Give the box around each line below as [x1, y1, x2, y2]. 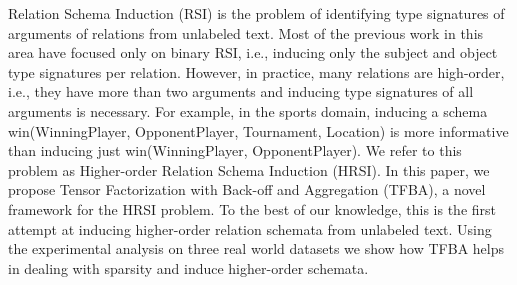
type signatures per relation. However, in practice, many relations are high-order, [8, 61, 505, 82]
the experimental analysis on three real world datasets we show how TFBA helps [8, 238, 505, 259]
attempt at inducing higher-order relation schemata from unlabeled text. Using [8, 218, 492, 239]
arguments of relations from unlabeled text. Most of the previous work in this [8, 22, 484, 43]
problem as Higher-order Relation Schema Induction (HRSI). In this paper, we [8, 159, 490, 180]
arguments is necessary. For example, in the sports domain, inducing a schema [8, 100, 488, 121]
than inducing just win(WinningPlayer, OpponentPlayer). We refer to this [8, 140, 462, 161]
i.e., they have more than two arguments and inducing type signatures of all [8, 81, 474, 102]
